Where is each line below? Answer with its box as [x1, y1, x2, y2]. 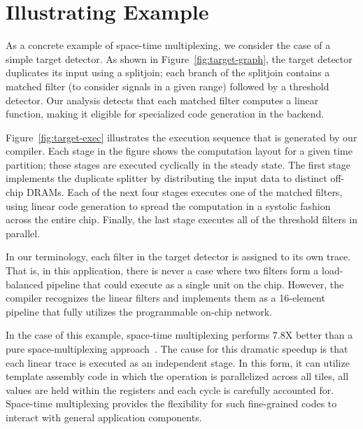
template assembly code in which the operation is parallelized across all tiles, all [6, 369, 349, 384]
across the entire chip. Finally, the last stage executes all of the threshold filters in [6, 212, 357, 227]
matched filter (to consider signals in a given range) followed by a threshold [6, 78, 329, 93]
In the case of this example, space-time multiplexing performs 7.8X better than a [6, 328, 353, 342]
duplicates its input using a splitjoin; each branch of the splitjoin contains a [6, 65, 330, 80]
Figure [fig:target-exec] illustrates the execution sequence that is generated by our [6, 129, 357, 144]
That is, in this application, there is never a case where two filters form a [6, 263, 319, 278]
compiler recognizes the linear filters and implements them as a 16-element [6, 290, 325, 305]
